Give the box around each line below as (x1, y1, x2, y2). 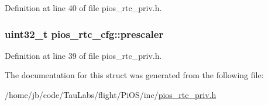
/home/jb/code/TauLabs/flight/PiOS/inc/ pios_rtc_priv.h (5, 89, 217, 100)
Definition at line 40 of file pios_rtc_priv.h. (5, 2, 162, 13)
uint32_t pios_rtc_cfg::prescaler (5, 26, 164, 41)
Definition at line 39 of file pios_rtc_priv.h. (5, 49, 162, 61)
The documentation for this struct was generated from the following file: (5, 69, 264, 81)
